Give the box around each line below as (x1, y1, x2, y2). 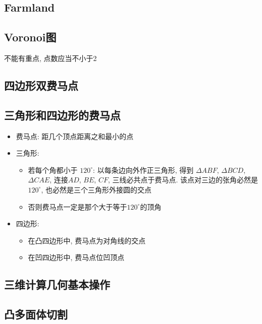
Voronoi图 (4, 29, 57, 45)
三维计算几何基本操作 (4, 277, 110, 292)
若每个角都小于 (28, 164, 78, 175)
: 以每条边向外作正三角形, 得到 (93, 164, 194, 175)
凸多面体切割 (4, 306, 68, 322)
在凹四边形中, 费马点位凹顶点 (28, 252, 125, 263)
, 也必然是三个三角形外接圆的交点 (41, 184, 151, 195)
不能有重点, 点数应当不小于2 (4, 52, 97, 63)
